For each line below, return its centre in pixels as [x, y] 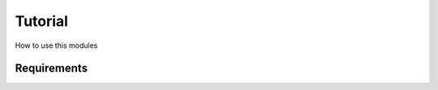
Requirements [52, 69]
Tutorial [42, 21]
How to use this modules [56, 45]
